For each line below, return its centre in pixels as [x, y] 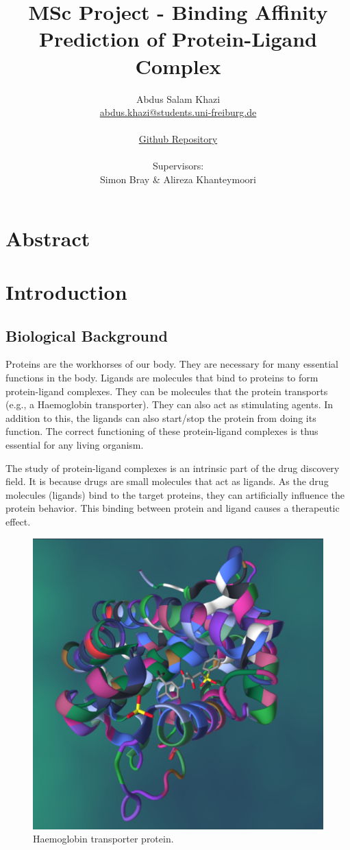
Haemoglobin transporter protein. [103, 839]
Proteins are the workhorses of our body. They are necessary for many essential [172, 364]
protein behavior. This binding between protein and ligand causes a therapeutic [173, 508]
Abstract [48, 238]
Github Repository [178, 139]
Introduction [66, 292]
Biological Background [87, 335]
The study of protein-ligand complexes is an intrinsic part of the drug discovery [173, 468]
